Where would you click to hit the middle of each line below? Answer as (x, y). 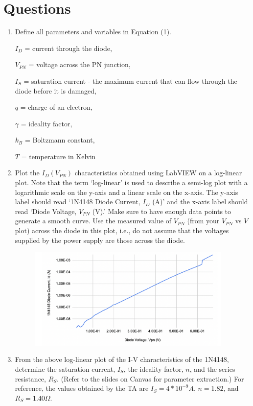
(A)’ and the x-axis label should (200, 202)
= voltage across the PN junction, (80, 64)
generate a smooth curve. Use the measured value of (93, 221)
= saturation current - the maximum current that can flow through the (130, 81)
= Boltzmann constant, (60, 140)
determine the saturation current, (65, 369)
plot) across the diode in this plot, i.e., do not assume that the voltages (122, 230)
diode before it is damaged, (56, 90)
